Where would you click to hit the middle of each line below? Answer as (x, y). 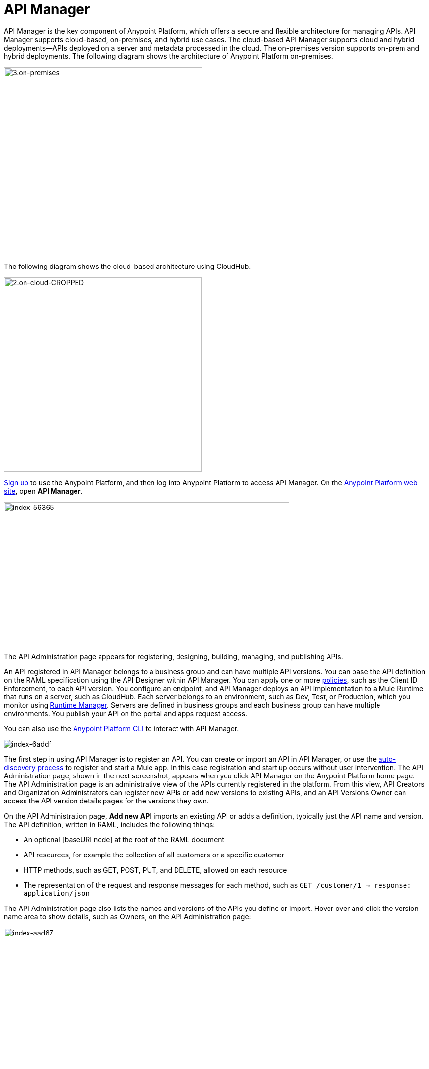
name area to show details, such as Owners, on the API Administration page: (127, 916)
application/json (57, 893)
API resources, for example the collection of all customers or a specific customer (154, 855)
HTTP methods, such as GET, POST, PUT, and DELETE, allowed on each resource (155, 870)
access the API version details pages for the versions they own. (106, 801)
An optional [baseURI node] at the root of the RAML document (124, 839)
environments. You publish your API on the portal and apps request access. (126, 713)
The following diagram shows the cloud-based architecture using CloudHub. (127, 266)
